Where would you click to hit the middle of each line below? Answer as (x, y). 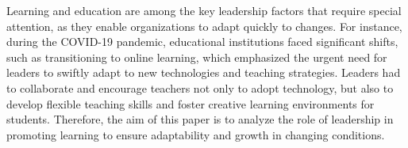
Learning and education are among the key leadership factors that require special (204, 10)
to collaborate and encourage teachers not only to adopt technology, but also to (200, 87)
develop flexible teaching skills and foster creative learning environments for (191, 103)
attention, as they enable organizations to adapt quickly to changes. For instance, (204, 26)
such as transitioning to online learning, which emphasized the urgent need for (197, 57)
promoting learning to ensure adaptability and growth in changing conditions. (196, 134)
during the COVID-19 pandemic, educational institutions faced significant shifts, (202, 42)
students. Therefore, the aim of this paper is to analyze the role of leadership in (200, 119)
